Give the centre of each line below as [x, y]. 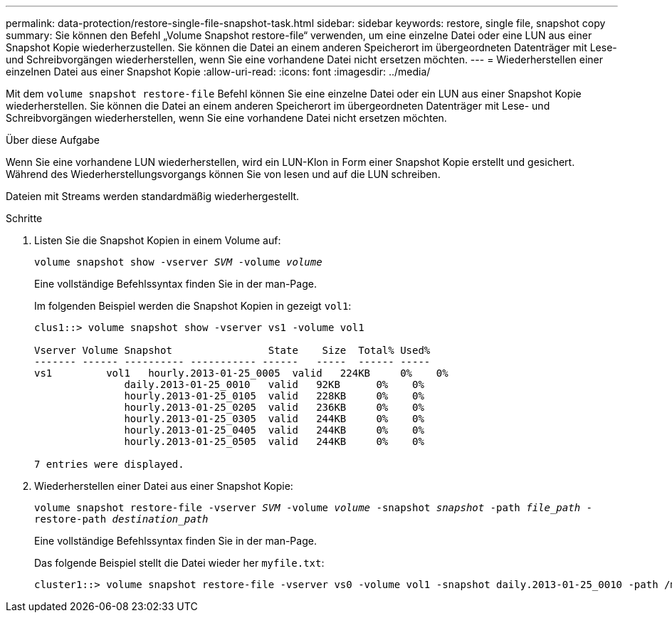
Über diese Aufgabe [53, 140]
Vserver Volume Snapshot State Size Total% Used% [232, 350]
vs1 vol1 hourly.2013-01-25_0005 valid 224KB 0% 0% [241, 373]
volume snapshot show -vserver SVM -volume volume [178, 262]
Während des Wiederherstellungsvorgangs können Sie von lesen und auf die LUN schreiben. [223, 174]
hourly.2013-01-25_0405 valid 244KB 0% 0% [274, 430]
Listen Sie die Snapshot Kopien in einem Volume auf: [158, 240]
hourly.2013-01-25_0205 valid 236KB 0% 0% [274, 407]
